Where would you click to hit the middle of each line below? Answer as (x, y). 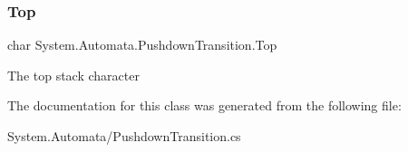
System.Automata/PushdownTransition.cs (124, 136)
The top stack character (73, 75)
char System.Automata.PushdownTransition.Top (142, 45)
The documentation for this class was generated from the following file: (204, 105)
